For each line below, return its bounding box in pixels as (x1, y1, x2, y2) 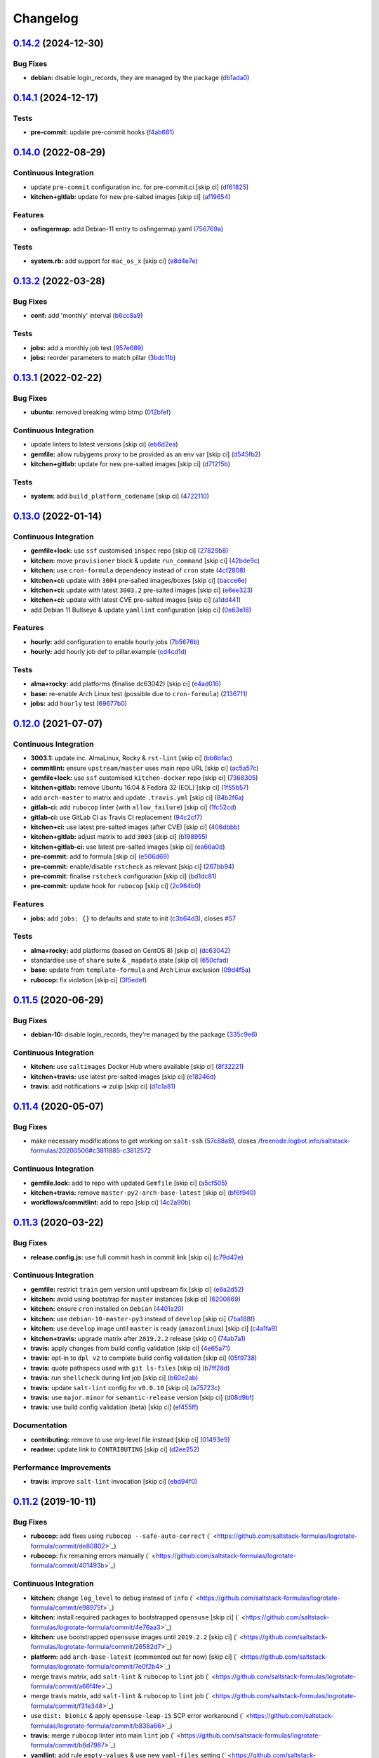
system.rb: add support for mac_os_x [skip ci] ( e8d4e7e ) (30, 257, 198, 265)
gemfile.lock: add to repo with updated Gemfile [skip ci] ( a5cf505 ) (30, 1179, 227, 1187)
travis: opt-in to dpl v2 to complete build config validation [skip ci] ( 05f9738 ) (30, 1354, 258, 1362)
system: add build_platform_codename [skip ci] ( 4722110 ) (30, 492, 210, 501)
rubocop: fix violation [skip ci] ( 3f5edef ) (30, 975, 147, 984)
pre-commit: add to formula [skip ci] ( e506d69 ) (30, 852, 170, 861)
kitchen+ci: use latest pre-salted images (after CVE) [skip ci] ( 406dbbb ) (30, 823, 240, 831)
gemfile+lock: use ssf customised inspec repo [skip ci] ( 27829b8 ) (30, 546, 229, 555)
